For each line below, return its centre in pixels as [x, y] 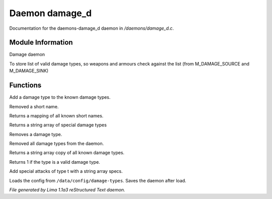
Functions [25, 85]
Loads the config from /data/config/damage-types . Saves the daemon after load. [98, 180]
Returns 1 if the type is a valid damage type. [55, 162]
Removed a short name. [34, 106]
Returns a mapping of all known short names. [56, 115]
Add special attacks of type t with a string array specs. [66, 171]
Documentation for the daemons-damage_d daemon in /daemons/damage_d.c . [91, 28]
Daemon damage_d [51, 13]
